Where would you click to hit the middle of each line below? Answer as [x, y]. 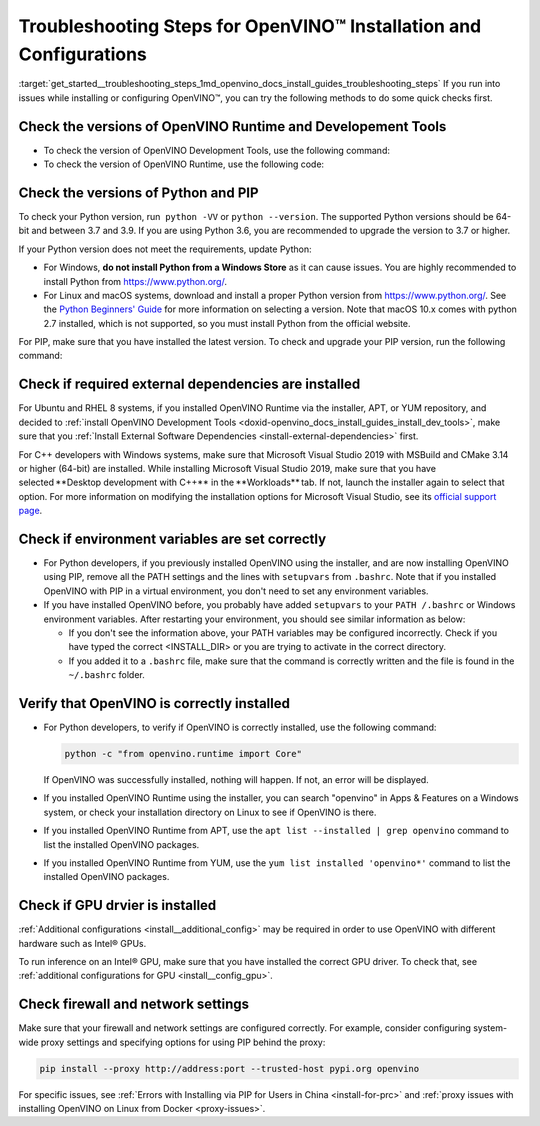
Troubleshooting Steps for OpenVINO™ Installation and [250, 26]
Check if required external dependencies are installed [189, 384]
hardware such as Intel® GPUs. [82, 943]
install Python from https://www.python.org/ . [135, 281]
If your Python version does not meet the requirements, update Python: [165, 249]
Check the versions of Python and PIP [138, 192]
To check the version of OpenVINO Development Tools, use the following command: [216, 150]
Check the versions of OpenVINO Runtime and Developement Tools [232, 126]
